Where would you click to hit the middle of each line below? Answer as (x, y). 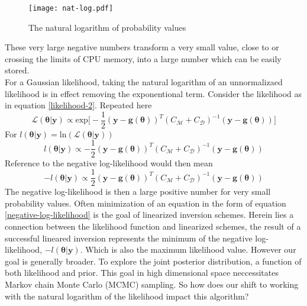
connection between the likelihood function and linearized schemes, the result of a (153, 226)
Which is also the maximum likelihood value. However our (191, 249)
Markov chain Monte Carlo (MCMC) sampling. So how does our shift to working (152, 284)
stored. (17, 70)
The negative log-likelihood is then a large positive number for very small (138, 191)
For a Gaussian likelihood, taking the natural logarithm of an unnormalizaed (144, 82)
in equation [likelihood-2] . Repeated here (78, 105)
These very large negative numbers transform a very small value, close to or (142, 47)
